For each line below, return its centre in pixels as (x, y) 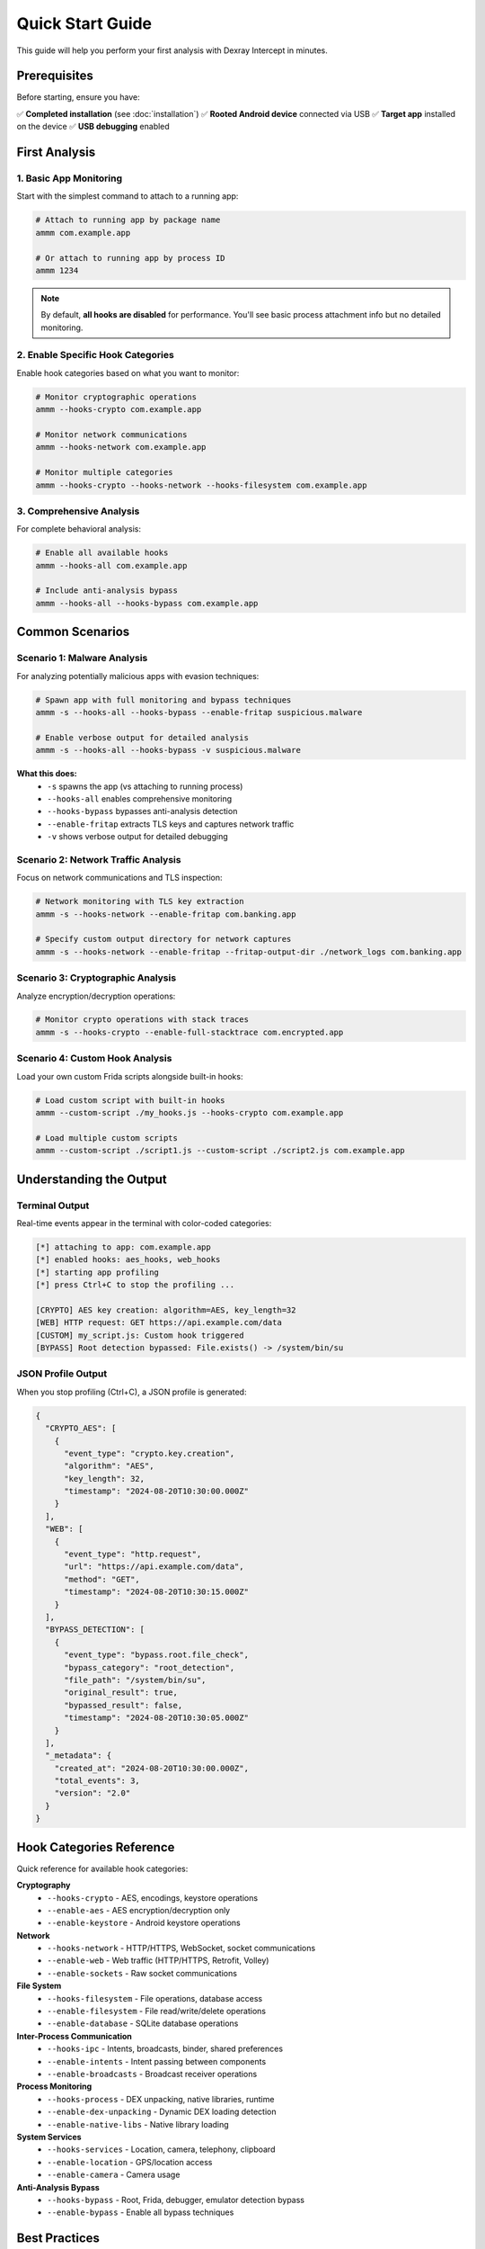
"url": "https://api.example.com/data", (154, 1567)
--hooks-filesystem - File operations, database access (155, 1998)
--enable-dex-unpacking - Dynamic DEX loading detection (162, 2112)
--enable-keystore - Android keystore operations (144, 1923)
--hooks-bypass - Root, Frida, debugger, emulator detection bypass (176, 2200)
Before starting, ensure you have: (78, 97)
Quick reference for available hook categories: (102, 1868)
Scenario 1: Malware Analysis (82, 659)
